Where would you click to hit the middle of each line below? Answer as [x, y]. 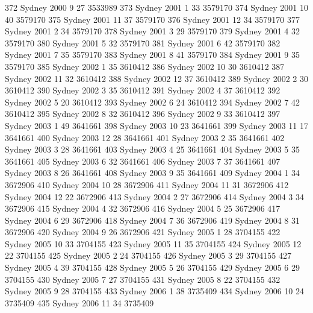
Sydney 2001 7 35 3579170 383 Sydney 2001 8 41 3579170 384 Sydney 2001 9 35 [152, 55]
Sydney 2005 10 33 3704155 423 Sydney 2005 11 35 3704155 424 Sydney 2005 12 [153, 243]
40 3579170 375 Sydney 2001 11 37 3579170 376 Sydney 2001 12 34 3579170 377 [152, 19]
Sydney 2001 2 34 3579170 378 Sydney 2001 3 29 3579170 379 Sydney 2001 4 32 [152, 31]
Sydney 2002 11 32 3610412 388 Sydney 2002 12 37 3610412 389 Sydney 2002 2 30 [156, 78]
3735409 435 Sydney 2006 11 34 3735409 [79, 302]
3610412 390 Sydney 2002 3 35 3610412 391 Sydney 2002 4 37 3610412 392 [143, 90]
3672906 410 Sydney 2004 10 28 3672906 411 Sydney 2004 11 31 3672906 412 [147, 184]
